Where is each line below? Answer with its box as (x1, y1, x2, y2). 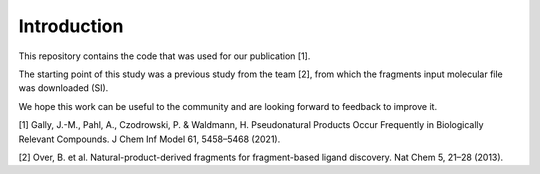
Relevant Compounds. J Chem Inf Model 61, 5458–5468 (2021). (18, 133, 281, 145)
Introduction (18, 15, 124, 37)
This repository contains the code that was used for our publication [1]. (18, 50, 311, 62)
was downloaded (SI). (18, 82, 109, 94)
